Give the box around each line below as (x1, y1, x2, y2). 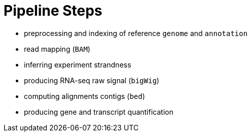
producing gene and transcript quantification (24, 107, 174, 116)
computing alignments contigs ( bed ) (24, 91, 145, 100)
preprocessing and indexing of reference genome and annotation (24, 28, 248, 38)
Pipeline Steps (4, 2, 103, 19)
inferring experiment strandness (24, 60, 132, 69)
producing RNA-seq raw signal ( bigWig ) (24, 76, 160, 85)
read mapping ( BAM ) (24, 44, 90, 53)
